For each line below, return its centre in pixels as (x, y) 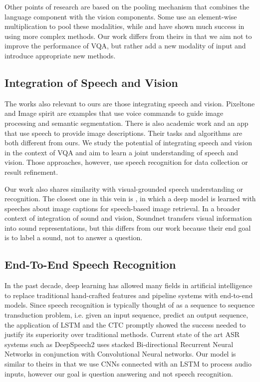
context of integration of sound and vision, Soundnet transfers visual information (128, 218)
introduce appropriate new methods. (60, 55)
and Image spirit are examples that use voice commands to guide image (114, 113)
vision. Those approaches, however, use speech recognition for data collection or (126, 162)
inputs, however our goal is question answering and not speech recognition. (119, 373)
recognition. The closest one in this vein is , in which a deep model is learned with (130, 198)
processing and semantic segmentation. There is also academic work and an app (127, 123)
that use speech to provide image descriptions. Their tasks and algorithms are (124, 133)
